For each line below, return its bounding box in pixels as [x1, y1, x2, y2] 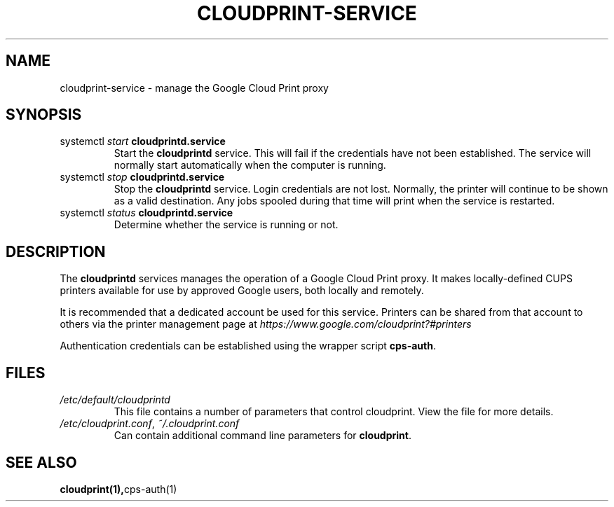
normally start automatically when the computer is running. [114, 159, 386, 172]
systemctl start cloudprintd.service [60, 135, 226, 148]
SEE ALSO [6, 453, 77, 471]
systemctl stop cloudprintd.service [60, 171, 225, 183]
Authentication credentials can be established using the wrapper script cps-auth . [60, 340, 436, 352]
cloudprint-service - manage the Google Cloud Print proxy [60, 81, 329, 94]
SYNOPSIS [6, 106, 82, 124]
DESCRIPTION [6, 242, 106, 261]
